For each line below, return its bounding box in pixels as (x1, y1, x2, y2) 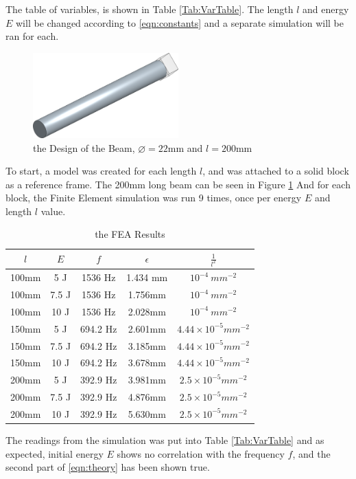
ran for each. (5, 29, 59, 43)
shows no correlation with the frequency (117, 446, 285, 460)
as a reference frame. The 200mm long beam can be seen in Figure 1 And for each (5, 177, 351, 191)
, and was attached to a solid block (202, 164, 349, 178)
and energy (302, 2, 349, 16)
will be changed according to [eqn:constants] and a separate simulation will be (16, 15, 344, 30)
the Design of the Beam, (33, 140, 135, 155)
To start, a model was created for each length (5, 164, 197, 178)
